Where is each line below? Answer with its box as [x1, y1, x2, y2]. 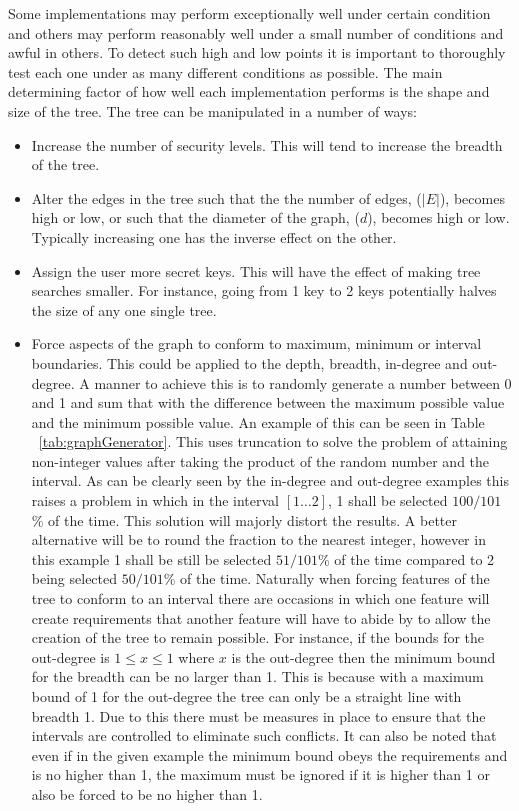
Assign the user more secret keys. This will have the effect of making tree [31, 260, 481, 281]
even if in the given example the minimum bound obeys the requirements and [31, 744, 508, 765]
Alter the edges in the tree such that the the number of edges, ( [31, 187, 422, 208]
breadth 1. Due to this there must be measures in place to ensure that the [31, 705, 486, 726]
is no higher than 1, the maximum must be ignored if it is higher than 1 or [31, 764, 490, 785]
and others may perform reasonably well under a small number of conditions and [8, 22, 504, 43]
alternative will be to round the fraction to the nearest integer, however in [31, 529, 486, 550]
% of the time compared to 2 [317, 548, 495, 569]
